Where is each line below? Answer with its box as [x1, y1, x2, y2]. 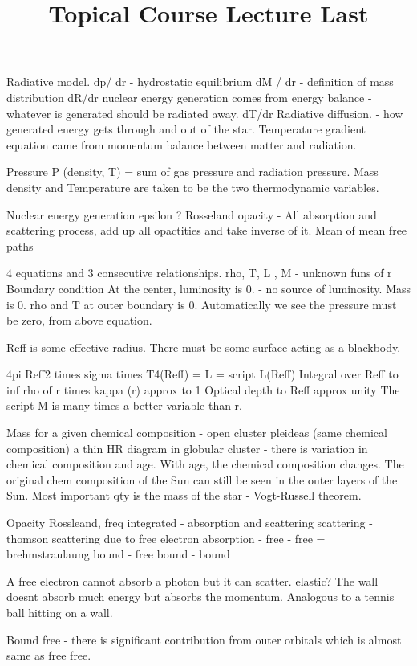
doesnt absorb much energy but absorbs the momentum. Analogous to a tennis [6, 588, 395, 605]
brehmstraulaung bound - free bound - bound [6, 545, 230, 562]
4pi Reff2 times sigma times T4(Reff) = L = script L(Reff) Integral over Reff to [6, 366, 399, 382]
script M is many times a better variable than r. [6, 397, 242, 414]
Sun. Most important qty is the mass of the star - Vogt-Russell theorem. [6, 487, 362, 504]
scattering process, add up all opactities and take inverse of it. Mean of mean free [6, 222, 407, 239]
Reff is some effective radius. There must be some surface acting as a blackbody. [6, 338, 401, 355]
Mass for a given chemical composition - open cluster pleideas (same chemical [6, 424, 387, 441]
